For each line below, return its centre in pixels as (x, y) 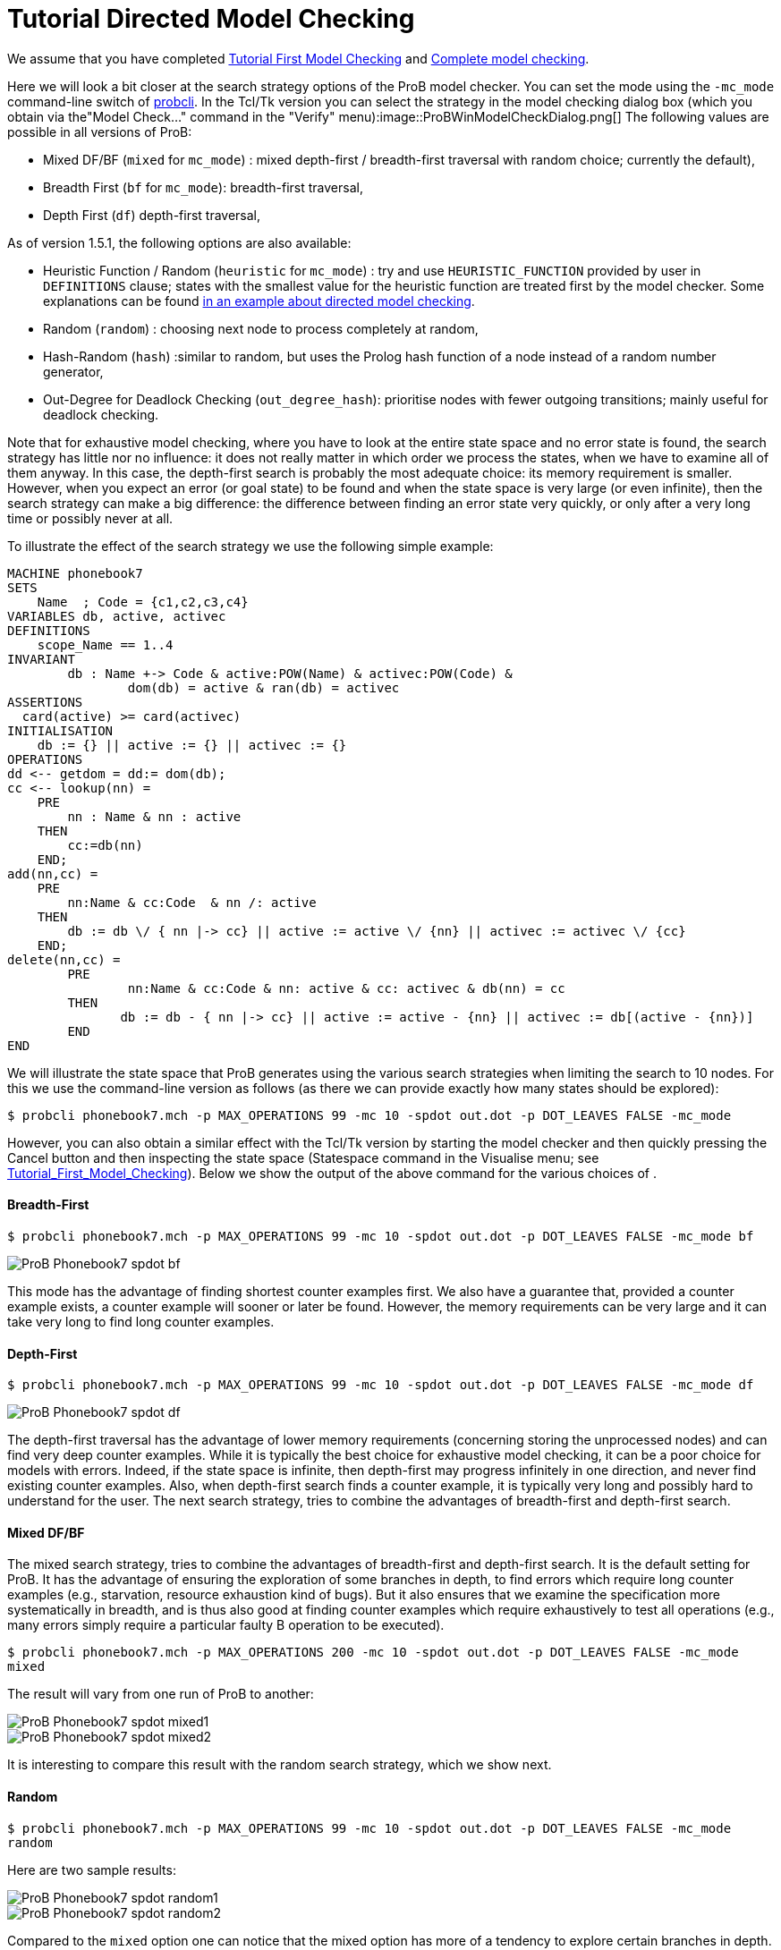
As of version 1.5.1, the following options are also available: (179, 242)
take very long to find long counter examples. (141, 1321)
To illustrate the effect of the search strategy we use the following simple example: (250, 546)
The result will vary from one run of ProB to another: (161, 1694)
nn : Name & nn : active (154, 816)
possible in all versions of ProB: (100, 131)
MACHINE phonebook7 (75, 573)
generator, (73, 371)
